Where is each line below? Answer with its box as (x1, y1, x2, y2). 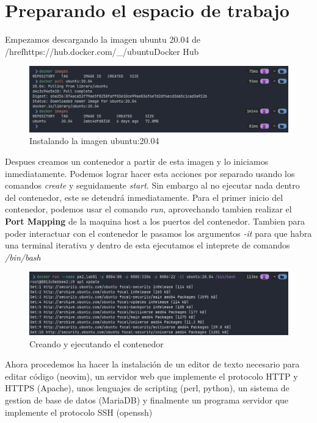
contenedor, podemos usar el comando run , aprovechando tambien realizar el (5, 203, 292, 215)
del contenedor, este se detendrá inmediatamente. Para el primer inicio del (5, 190, 283, 203)
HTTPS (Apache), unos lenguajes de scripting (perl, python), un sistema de (5, 381, 290, 394)
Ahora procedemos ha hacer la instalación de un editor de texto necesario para (5, 358, 300, 371)
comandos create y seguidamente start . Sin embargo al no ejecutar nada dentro (5, 179, 300, 192)
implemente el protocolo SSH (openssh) (5, 405, 153, 418)
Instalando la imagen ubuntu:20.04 (29, 134, 159, 147)
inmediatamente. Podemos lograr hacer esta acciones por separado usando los (5, 167, 295, 179)
